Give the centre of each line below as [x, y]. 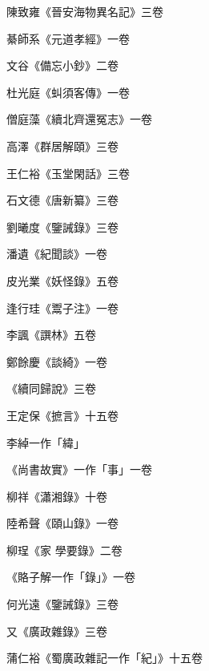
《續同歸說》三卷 [51, 388]
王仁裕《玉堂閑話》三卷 [68, 173]
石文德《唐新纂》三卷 [62, 200]
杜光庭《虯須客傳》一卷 [68, 92]
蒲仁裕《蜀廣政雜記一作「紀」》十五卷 [104, 658]
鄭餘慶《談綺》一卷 [57, 361]
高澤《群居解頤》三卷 [62, 146]
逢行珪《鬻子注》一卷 [62, 307]
